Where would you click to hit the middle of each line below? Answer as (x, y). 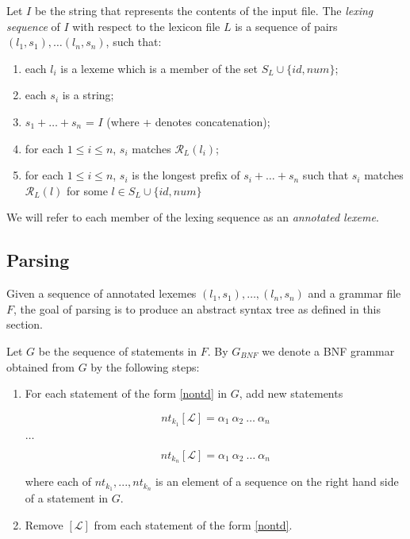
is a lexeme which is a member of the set (159, 68)
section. (25, 324)
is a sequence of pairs (286, 26)
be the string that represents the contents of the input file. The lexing (204, 10)
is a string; (88, 95)
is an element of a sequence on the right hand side (277, 481)
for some (87, 190)
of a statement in (67, 498)
